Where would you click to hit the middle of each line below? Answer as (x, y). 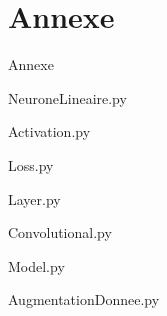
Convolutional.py (60, 232)
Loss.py (31, 164)
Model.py (36, 265)
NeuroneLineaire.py (67, 97)
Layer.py (34, 198)
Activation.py (49, 131)
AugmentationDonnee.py (84, 299)
